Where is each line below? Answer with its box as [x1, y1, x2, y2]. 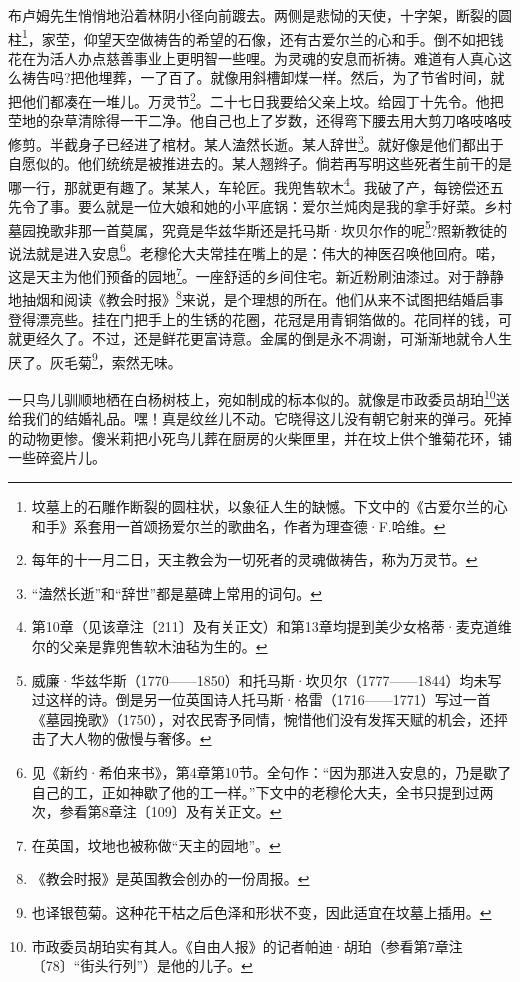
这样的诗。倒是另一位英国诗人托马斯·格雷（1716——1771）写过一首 [45, 689, 491, 710]
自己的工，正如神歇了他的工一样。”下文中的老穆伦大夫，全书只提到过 [31, 781, 480, 802]
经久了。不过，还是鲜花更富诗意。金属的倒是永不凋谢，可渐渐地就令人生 [35, 328, 512, 349]
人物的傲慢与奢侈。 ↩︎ [73, 728, 212, 749]
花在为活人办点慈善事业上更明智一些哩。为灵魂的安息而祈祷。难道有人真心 [8, 47, 498, 68]
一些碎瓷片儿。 [8, 447, 106, 468]
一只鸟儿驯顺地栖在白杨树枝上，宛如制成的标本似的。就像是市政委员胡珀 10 [8, 386, 496, 409]
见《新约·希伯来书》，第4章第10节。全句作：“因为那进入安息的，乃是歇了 [31, 761, 512, 782]
